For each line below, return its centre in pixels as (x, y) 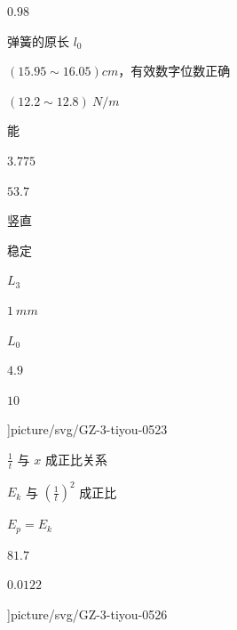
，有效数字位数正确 (174, 71)
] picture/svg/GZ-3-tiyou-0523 (87, 429)
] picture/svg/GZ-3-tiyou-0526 (87, 614)
